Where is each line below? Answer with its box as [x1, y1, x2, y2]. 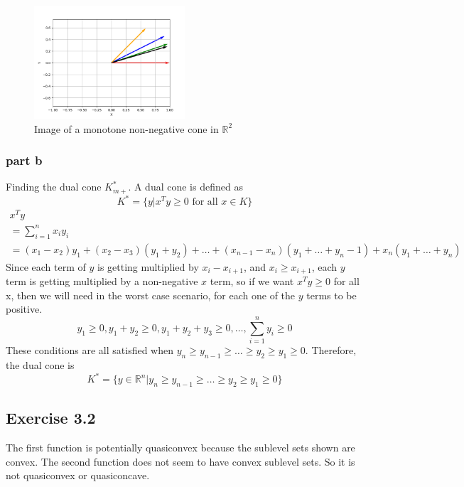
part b [6, 151, 43, 169]
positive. [6, 301, 43, 316]
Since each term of [6, 259, 86, 274]
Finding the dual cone [6, 179, 102, 194]
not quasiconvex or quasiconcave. [6, 468, 150, 483]
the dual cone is [6, 357, 75, 372]
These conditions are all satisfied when [6, 343, 173, 358]
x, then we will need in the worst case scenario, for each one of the [6, 287, 296, 302]
